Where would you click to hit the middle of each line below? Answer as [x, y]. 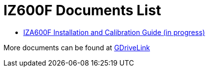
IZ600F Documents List [82, 10]
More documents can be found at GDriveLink [77, 47]
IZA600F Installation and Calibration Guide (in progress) [114, 32]
